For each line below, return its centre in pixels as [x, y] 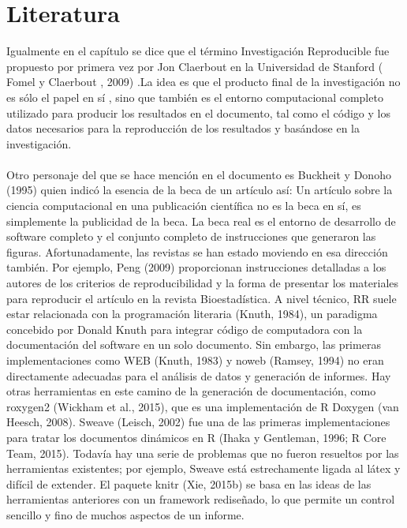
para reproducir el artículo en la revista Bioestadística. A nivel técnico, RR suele [202, 298]
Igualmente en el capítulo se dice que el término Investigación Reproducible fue [198, 51]
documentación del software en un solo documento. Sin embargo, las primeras [194, 345]
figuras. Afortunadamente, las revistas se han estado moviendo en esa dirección [197, 251]
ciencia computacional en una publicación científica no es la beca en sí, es [184, 206]
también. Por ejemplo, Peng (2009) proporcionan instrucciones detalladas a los [196, 267]
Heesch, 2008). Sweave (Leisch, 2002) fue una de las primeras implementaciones [198, 422]
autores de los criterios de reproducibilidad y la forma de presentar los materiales [203, 283]
